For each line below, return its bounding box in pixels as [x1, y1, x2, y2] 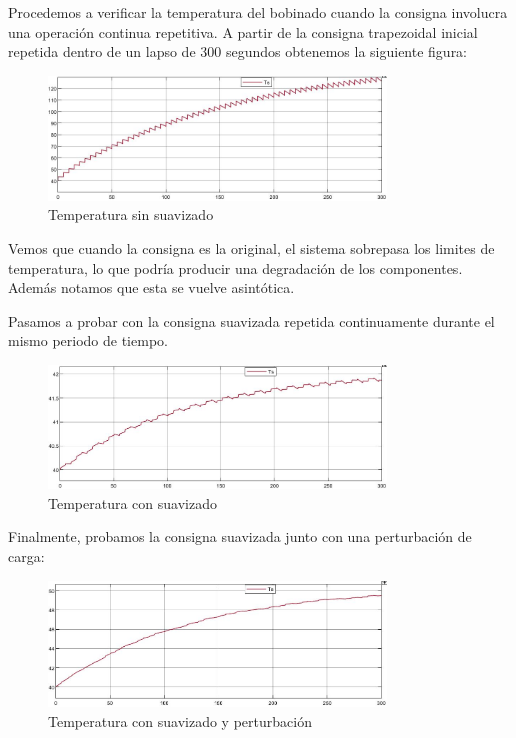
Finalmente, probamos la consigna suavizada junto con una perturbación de [8, 526, 472, 547]
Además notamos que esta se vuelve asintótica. [8, 277, 295, 298]
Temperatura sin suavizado [48, 204, 214, 225]
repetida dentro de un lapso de [8, 41, 196, 62]
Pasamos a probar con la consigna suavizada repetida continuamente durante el [8, 310, 495, 331]
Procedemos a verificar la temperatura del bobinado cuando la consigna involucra [8, 2, 508, 22]
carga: [8, 546, 45, 567]
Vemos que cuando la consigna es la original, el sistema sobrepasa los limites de [8, 237, 495, 258]
